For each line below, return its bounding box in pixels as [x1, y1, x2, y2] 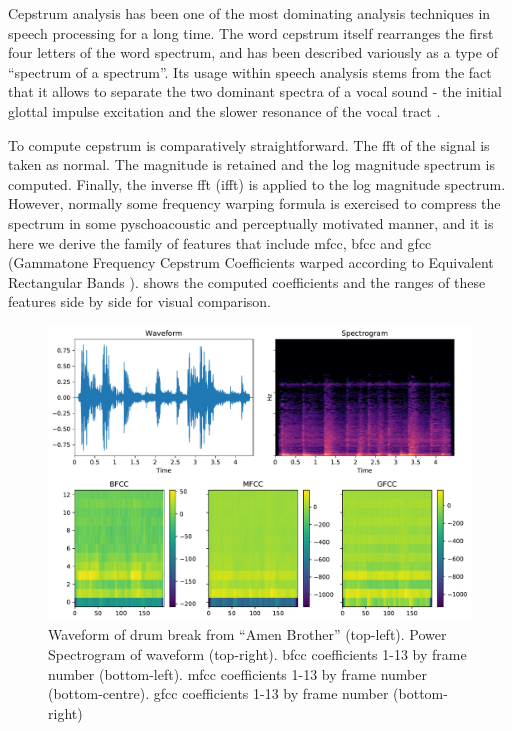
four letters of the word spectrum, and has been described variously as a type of [8, 42, 498, 63]
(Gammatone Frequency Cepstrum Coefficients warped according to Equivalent [8, 252, 494, 273]
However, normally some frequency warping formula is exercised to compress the [8, 193, 501, 214]
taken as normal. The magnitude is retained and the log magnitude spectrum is [8, 154, 495, 175]
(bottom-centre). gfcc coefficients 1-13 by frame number [48, 683, 389, 704]
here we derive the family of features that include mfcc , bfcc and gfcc [8, 232, 432, 253]
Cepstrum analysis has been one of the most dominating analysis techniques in [8, 3, 491, 23]
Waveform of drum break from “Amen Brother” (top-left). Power [48, 624, 447, 645]
